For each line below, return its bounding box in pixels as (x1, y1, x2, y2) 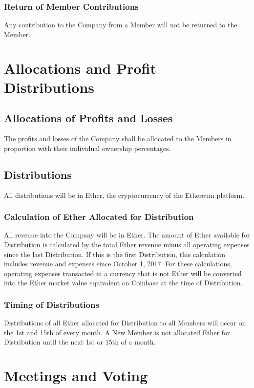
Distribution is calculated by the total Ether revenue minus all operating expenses (4, 239, 250, 249)
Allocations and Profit (4, 58, 156, 78)
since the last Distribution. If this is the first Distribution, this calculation (4, 249, 226, 259)
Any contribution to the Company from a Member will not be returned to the (4, 20, 237, 30)
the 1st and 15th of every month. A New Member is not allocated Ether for (4, 327, 230, 337)
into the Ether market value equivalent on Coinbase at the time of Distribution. (4, 278, 243, 288)
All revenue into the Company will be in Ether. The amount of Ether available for (4, 230, 250, 240)
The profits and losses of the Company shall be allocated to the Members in (4, 133, 232, 144)
